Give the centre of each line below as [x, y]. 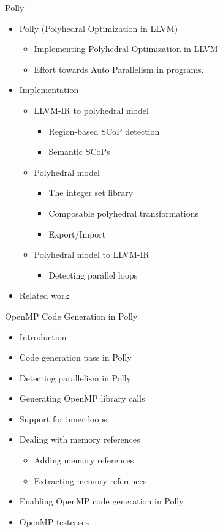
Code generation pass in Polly [75, 357]
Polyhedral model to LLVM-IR [92, 254]
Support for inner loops [63, 418]
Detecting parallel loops [93, 275]
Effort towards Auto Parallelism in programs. [119, 69]
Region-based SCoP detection [104, 131]
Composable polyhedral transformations [123, 213]
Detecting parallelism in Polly [75, 377]
